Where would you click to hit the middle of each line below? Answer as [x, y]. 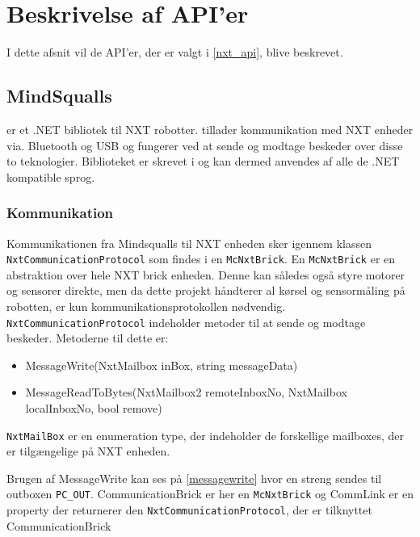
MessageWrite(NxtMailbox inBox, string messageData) [162, 365]
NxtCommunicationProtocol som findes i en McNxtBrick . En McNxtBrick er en [201, 259]
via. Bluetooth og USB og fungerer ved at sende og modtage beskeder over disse [205, 145]
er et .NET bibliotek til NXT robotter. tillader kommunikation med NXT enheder [210, 129]
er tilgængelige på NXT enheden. [88, 451]
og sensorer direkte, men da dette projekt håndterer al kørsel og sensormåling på [206, 290]
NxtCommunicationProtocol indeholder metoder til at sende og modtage [186, 322]
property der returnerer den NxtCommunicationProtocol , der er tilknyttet [189, 510]
